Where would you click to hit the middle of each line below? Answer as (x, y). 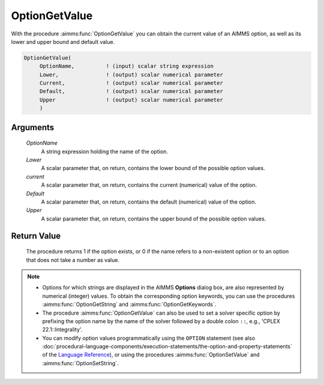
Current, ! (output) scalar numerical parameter (131, 83)
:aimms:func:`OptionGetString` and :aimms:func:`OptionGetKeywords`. (129, 305)
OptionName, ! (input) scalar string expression (127, 66)
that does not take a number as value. (73, 260)
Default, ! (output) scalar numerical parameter (131, 91)
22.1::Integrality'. (62, 330)
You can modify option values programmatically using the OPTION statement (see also (148, 338)
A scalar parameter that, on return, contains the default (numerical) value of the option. (148, 202)
